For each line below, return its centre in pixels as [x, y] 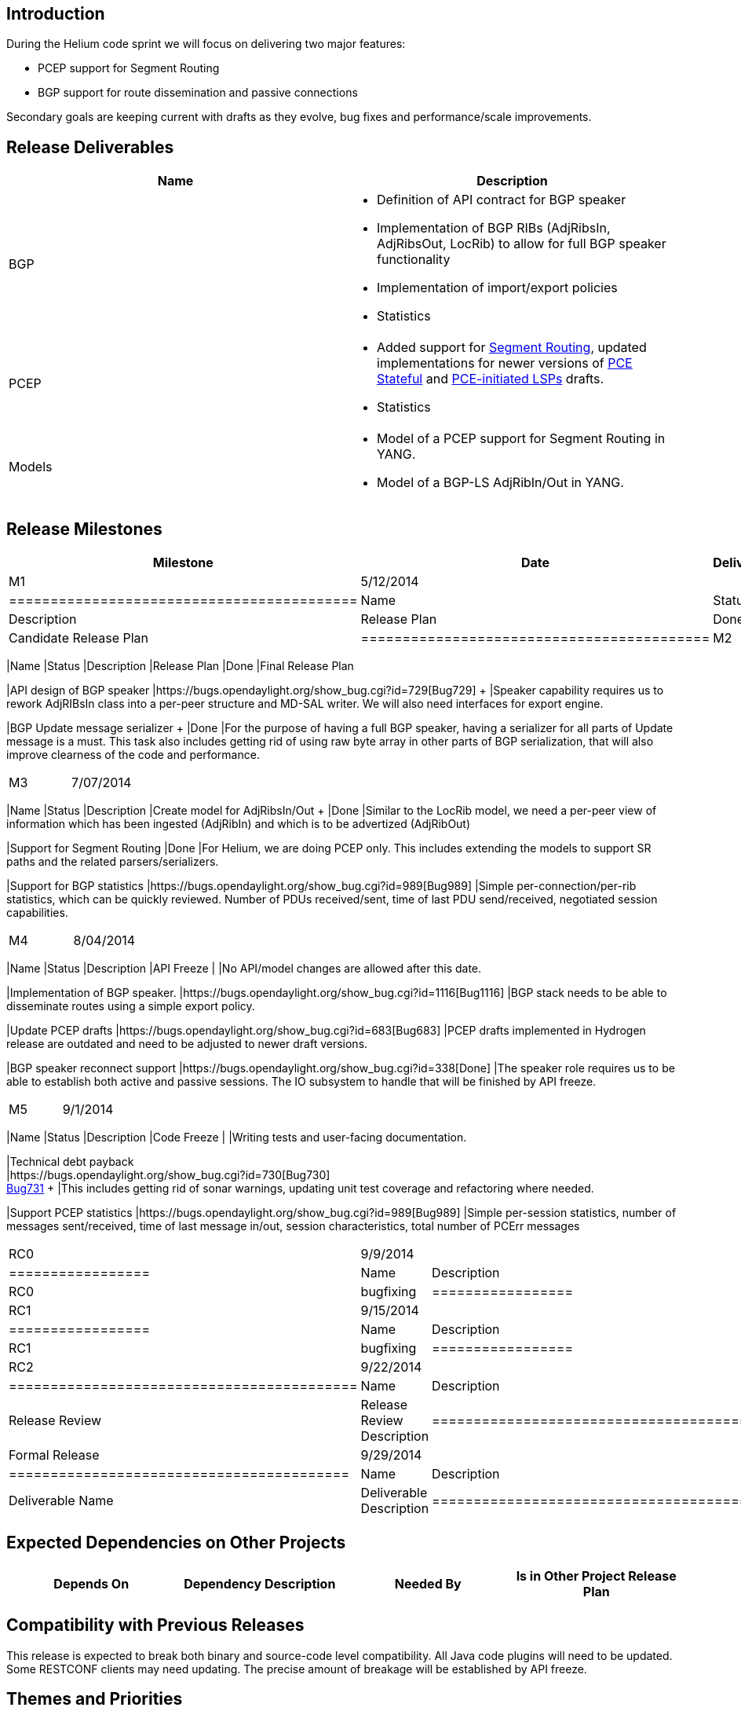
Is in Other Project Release [596, 1575]
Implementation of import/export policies [497, 288]
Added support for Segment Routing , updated [512, 348]
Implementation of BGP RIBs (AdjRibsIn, [494, 228]
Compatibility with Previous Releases [155, 1625]
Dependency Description [260, 1583]
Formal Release [54, 1455]
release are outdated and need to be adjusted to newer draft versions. [187, 1044]
